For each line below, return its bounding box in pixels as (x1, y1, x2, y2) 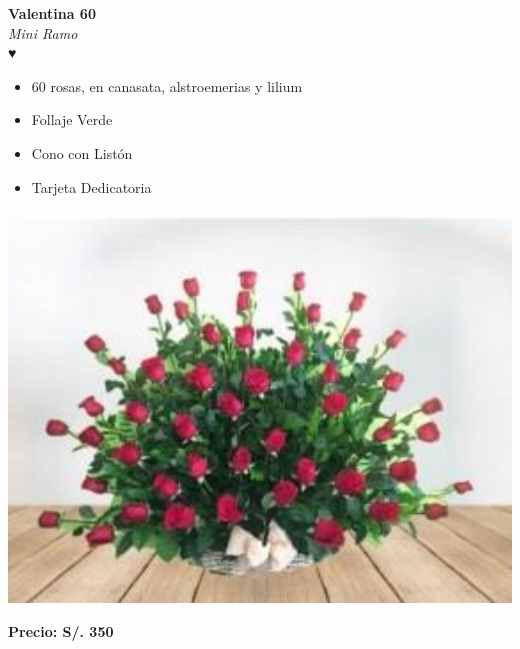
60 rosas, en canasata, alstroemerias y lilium (31, 75, 303, 96)
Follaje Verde (31, 109, 113, 130)
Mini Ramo (8, 22, 78, 43)
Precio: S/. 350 (8, 620, 114, 641)
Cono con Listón (31, 142, 133, 163)
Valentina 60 (8, 3, 96, 23)
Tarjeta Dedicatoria (31, 176, 152, 197)
